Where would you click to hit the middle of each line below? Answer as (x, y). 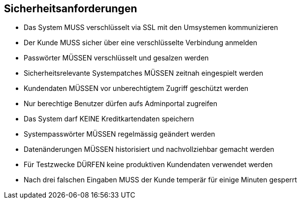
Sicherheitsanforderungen (71, 9)
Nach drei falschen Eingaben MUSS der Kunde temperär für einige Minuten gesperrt (160, 180)
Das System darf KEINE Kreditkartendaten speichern (109, 119)
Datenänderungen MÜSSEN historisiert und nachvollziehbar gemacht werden (149, 149)
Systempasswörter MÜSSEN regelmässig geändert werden (119, 134)
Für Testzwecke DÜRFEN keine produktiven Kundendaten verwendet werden (148, 165)
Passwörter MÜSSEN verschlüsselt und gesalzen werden (116, 58)
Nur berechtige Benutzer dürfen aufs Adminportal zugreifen (120, 104)
